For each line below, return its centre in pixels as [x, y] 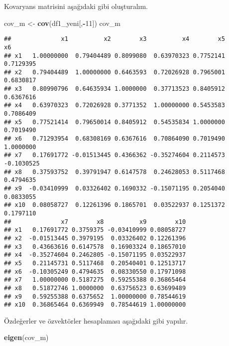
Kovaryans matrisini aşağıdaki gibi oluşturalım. [76, 6]
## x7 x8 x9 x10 [95, 222]
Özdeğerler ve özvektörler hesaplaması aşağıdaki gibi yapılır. [96, 320]
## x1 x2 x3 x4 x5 [114, 39]
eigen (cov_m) [26, 337]
